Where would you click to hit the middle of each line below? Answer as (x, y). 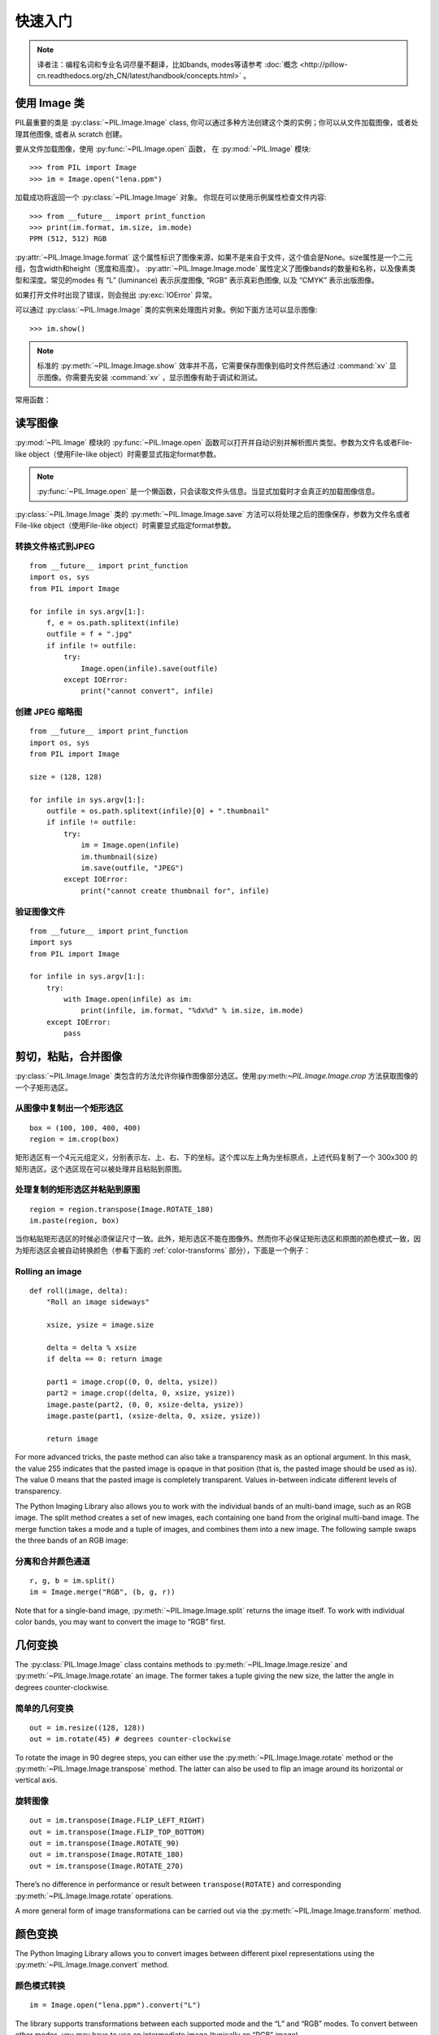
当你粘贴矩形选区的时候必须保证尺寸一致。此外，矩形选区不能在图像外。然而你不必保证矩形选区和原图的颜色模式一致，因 (218, 1239)
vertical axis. (36, 1780)
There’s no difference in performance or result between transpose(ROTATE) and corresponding (178, 1884)
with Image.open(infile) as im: (128, 1000)
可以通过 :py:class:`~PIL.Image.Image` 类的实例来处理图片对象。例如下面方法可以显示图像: (166, 310)
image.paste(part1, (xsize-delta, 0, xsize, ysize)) (154, 1416)
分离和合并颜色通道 (53, 1561)
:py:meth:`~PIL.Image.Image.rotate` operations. (94, 1896)
